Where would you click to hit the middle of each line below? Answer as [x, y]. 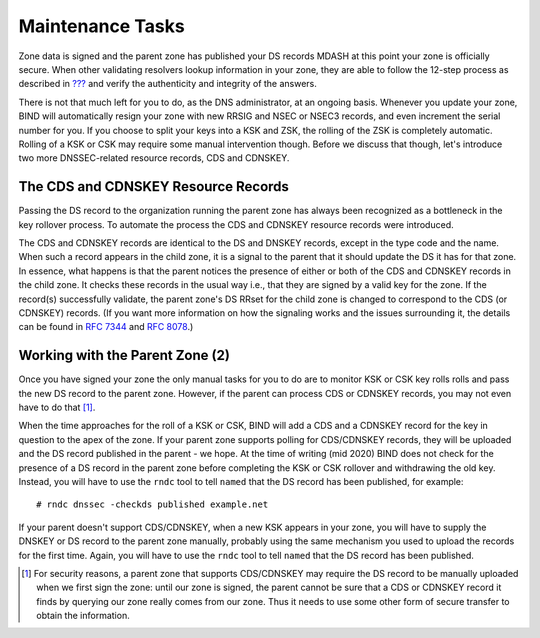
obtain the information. [83, 616]
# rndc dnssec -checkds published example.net [152, 504]
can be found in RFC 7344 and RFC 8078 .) [106, 327]
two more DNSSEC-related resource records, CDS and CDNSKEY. [154, 158]
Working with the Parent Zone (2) [124, 355]
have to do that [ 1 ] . [57, 407]
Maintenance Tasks [101, 26]
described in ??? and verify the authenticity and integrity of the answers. [167, 84]
